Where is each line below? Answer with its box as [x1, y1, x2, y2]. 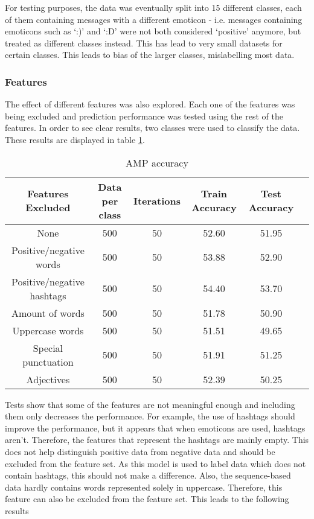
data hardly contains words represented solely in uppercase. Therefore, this [5, 480, 283, 493]
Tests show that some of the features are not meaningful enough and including [5, 398, 295, 410]
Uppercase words [12, 323, 84, 337]
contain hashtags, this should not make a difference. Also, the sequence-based [5, 469, 291, 482]
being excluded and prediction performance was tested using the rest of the [5, 109, 283, 122]
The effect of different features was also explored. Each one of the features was [5, 98, 295, 110]
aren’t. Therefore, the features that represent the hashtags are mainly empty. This [5, 433, 309, 446]
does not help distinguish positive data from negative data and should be [5, 445, 275, 457]
